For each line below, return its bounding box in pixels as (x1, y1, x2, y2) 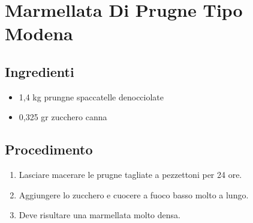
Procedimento (5, 140, 93, 159)
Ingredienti (5, 62, 74, 81)
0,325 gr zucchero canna (19, 111, 107, 123)
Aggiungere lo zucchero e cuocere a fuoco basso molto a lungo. (19, 188, 249, 201)
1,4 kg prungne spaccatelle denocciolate (19, 90, 164, 103)
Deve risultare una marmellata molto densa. (19, 209, 180, 221)
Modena (5, 21, 73, 46)
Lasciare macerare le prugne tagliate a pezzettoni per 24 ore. (19, 168, 242, 181)
